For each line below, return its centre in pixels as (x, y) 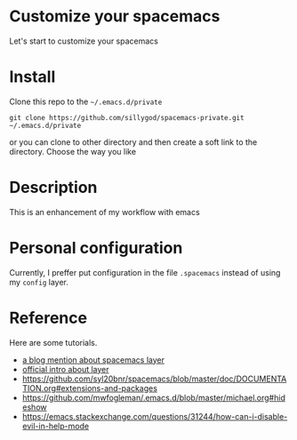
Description (53, 188)
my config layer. (39, 282)
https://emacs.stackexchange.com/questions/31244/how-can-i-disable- (155, 416)
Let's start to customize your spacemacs (84, 41)
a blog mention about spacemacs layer (93, 360)
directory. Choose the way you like (72, 151)
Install (32, 77)
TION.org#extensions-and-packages (90, 388)
